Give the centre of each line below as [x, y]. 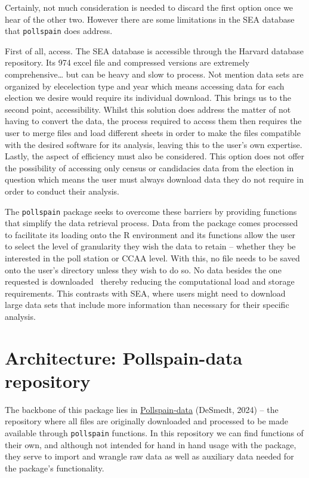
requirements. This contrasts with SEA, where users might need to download [145, 293]
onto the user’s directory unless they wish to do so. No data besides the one [143, 269]
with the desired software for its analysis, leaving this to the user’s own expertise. [154, 144]
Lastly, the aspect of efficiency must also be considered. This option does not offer [155, 156]
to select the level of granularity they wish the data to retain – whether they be [150, 246]
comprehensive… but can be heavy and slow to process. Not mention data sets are [154, 74]
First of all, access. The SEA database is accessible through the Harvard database [154, 50]
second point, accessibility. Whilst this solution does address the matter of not [148, 109]
